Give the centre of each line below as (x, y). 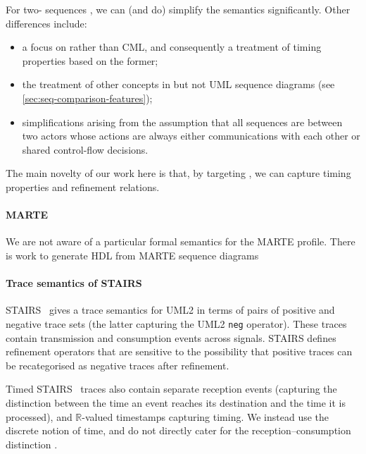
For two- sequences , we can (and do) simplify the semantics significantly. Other (178, 9)
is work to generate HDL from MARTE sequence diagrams (132, 255)
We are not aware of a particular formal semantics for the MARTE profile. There (181, 241)
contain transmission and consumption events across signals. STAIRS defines (171, 337)
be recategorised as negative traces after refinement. (118, 365)
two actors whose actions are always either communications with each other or (191, 136)
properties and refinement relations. (83, 186)
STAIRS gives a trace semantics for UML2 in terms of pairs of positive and (170, 310)
